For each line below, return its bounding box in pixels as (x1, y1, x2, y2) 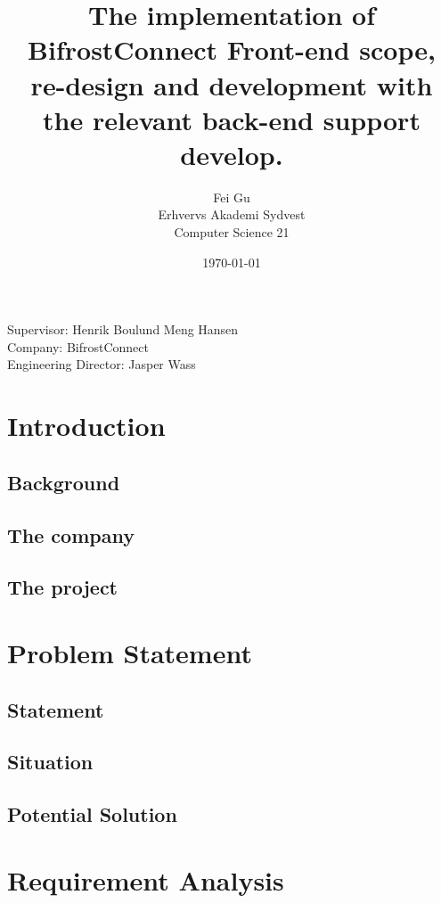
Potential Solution (7, 800, 177, 828)
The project (7, 573, 118, 601)
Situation (7, 748, 94, 776)
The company (7, 521, 135, 548)
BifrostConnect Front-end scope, (28, 31, 436, 68)
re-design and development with (30, 66, 433, 103)
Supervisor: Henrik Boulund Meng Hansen (7, 320, 239, 339)
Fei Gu (213, 187, 250, 206)
